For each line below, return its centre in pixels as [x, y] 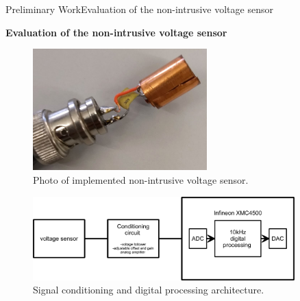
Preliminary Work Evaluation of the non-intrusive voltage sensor [139, 9]
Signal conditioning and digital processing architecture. [149, 290]
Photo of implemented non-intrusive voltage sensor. [141, 180]
